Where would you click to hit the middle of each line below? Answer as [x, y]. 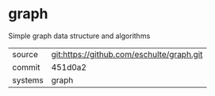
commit [26, 67]
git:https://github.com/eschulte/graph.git [127, 54]
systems [28, 80]
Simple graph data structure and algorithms [79, 36]
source [25, 54]
